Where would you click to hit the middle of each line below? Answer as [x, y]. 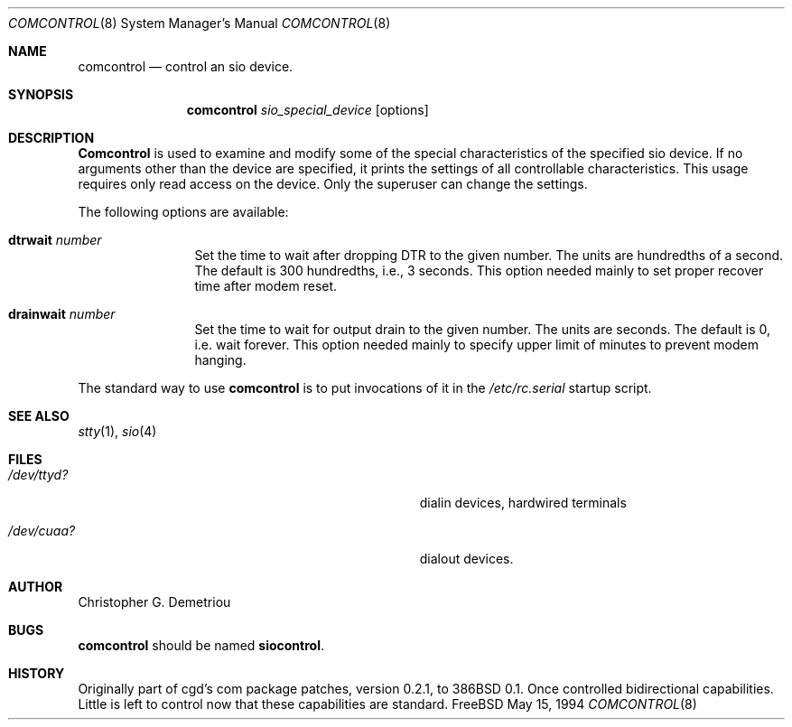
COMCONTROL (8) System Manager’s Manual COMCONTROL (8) [200, 23]
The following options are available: [183, 212]
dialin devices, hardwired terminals [523, 503]
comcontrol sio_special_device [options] [307, 110]
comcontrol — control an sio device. [186, 66]
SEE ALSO [39, 416]
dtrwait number [55, 240]
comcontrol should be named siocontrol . [201, 645]
